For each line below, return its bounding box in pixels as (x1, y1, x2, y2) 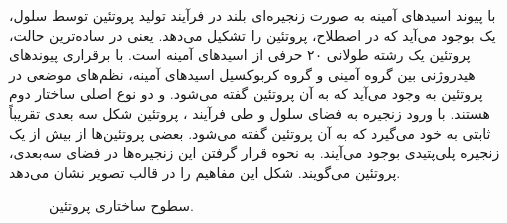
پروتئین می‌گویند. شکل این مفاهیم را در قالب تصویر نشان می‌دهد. (9, 161, 401, 182)
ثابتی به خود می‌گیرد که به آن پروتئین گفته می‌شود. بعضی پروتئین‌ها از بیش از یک (9, 122, 491, 143)
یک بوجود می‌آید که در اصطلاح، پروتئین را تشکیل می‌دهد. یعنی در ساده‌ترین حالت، (9, 24, 496, 45)
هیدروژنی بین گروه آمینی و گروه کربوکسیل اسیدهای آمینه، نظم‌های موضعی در (9, 63, 476, 84)
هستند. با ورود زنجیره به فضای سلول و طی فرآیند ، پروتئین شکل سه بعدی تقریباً (9, 102, 490, 123)
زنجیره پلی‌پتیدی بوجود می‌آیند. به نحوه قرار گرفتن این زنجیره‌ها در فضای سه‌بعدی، (9, 142, 500, 163)
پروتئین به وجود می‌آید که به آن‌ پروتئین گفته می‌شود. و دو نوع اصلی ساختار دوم (9, 83, 483, 104)
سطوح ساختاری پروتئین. (49, 195, 194, 216)
